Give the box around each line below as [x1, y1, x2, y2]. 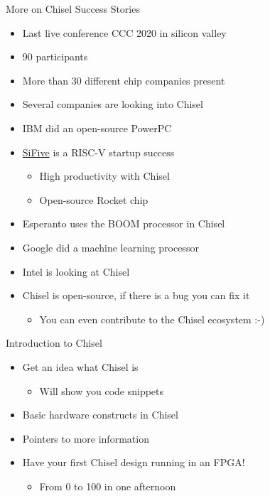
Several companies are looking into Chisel [22, 97, 203, 112]
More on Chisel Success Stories [6, 1, 140, 16]
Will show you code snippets [39, 383, 164, 398]
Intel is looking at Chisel [22, 264, 130, 279]
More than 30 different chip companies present [22, 72, 225, 87]
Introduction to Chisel [6, 335, 102, 350]
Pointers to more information [22, 431, 149, 446]
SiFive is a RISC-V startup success [22, 144, 175, 159]
